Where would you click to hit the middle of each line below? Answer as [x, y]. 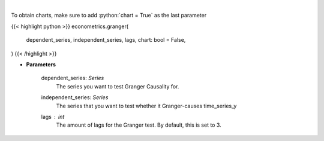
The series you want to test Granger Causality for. [118, 86]
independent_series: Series [75, 97]
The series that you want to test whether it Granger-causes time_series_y [146, 106]
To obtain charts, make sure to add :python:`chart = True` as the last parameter [109, 16]
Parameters [41, 64]
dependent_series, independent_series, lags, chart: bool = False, [106, 40]
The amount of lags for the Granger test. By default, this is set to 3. [139, 125]
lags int [53, 117]
